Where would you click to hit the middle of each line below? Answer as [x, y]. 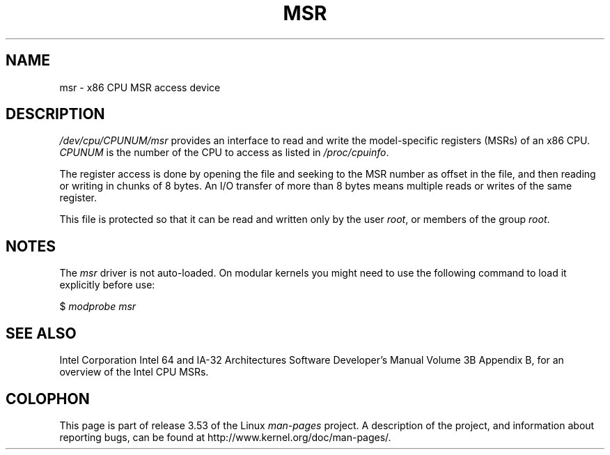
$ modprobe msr [98, 307]
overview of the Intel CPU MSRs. [134, 372]
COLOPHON [48, 399]
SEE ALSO [41, 333]
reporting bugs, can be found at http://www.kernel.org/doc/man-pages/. [225, 437]
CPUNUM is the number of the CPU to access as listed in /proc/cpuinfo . [224, 153]
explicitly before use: [107, 285]
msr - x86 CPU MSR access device [140, 87]
